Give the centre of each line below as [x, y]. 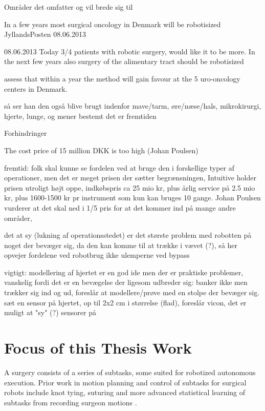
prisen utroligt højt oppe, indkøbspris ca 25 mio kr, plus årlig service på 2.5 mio [130, 187]
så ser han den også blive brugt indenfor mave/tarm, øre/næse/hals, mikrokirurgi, [133, 106]
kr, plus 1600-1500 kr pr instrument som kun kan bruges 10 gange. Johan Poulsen [132, 198]
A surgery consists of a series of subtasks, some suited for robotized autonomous [130, 372]
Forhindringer [26, 133]
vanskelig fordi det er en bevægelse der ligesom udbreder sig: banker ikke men [126, 282]
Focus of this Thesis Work [98, 348]
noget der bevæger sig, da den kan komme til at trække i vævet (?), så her [121, 245]
